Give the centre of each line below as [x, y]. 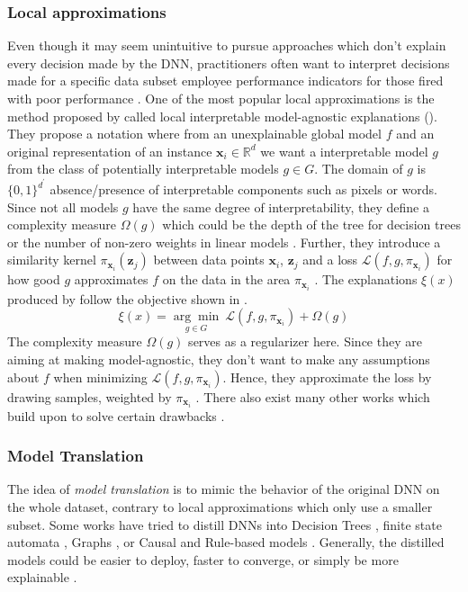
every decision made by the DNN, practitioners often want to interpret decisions [229, 63]
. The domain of [359, 169]
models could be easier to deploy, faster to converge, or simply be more [203, 559]
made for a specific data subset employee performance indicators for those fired [225, 81]
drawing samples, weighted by [90, 396]
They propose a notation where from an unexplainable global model [194, 134]
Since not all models [63, 206]
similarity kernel [52, 260]
